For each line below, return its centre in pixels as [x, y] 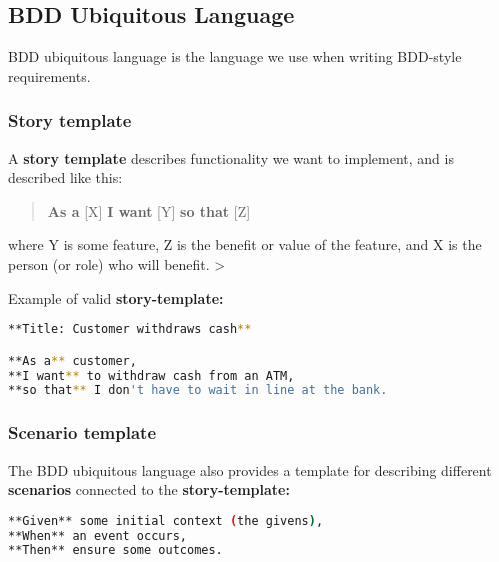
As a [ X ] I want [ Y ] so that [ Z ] [149, 210]
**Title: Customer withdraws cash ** [130, 329]
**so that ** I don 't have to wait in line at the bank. [198, 390]
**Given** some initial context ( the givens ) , [166, 520]
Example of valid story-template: [116, 297]
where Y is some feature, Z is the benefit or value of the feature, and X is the [245, 244]
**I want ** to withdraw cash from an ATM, [151, 375]
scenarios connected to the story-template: [149, 489]
